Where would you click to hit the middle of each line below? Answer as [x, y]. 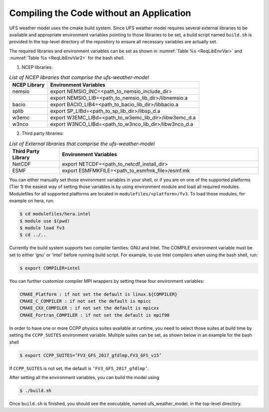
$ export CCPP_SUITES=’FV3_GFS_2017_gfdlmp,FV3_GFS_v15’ [91, 355]
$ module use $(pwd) [45, 221]
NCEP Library [28, 85]
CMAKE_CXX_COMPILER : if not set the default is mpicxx [89, 308]
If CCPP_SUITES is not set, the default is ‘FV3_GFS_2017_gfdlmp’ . [79, 368]
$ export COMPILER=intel [50, 268]
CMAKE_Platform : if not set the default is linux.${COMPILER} [99, 294]
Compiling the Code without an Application [100, 13]
